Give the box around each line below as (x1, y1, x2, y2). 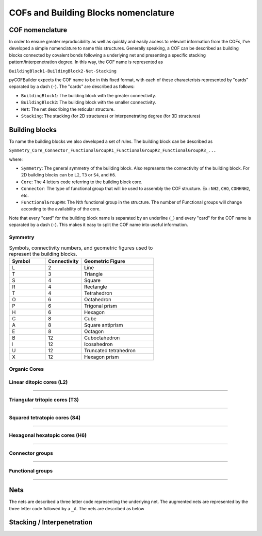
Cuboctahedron (84, 334, 120, 341)
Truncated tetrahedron (84, 347, 136, 354)
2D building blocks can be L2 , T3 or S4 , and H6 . (21, 172, 116, 178)
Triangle (84, 270, 103, 277)
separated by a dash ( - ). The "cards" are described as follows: (9, 84, 135, 89)
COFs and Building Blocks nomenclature (9, 7, 175, 18)
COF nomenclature (9, 26, 67, 34)
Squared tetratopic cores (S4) (9, 414, 81, 421)
